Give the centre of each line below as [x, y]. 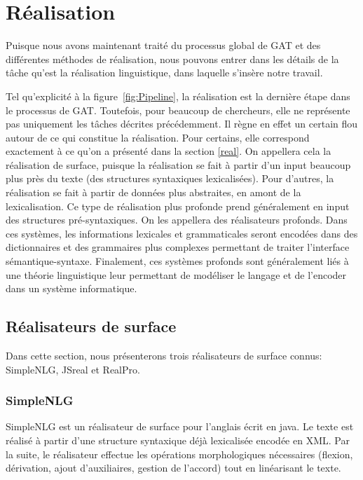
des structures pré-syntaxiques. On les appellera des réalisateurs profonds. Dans [177, 220]
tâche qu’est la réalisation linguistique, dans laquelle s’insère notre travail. [164, 73]
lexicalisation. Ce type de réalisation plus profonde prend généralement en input [178, 206]
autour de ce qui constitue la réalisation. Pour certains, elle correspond [158, 137]
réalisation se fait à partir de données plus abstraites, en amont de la [153, 192]
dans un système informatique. [71, 288]
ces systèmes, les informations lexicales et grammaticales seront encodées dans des [182, 233]
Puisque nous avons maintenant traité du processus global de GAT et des [163, 45]
